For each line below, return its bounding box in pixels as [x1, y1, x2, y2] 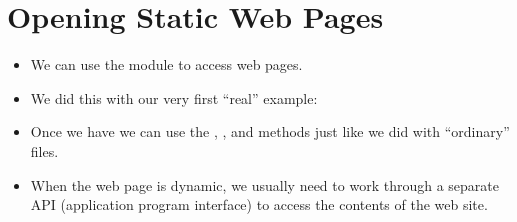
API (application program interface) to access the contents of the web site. [30, 194, 488, 215]
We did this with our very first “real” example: [30, 87, 318, 108]
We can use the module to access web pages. [30, 54, 303, 75]
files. [30, 140, 59, 161]
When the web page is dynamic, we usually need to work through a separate [30, 174, 499, 195]
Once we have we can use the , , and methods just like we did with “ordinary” [30, 121, 510, 142]
